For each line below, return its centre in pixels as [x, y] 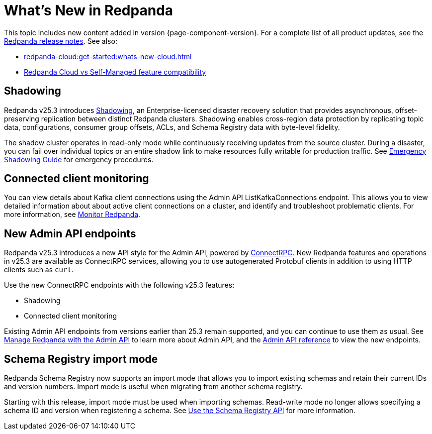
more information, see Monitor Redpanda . [72, 215]
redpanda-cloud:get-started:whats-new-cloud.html [108, 56]
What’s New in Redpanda [89, 10]
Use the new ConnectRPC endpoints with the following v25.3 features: [119, 285]
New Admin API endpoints [70, 233]
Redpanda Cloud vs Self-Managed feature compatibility [115, 72]
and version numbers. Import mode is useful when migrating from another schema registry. [153, 387]
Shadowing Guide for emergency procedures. [79, 159]
